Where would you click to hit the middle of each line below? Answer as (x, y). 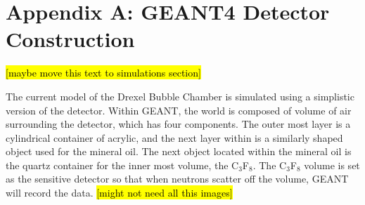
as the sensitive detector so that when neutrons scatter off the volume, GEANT (177, 179)
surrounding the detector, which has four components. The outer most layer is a (178, 124)
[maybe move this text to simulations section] (103, 73)
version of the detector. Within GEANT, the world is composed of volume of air (179, 110)
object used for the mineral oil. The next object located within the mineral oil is (179, 151)
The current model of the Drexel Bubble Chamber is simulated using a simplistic (180, 96)
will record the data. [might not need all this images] (119, 193)
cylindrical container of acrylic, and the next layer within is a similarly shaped (174, 137)
